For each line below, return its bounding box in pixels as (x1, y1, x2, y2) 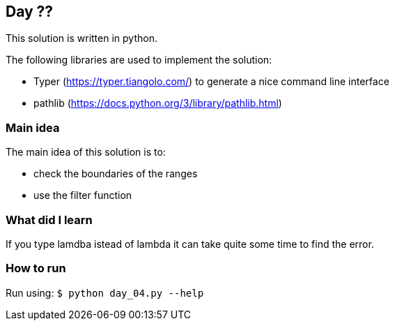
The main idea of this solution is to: (6, 146, 166, 158)
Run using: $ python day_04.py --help (6, 286, 204, 299)
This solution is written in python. (6, 32, 157, 45)
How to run (6, 261, 66, 276)
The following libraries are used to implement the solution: (6, 54, 272, 66)
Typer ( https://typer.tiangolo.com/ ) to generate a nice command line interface (33, 75, 389, 88)
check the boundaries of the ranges (33, 168, 198, 180)
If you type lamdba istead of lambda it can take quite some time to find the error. (6, 237, 374, 250)
